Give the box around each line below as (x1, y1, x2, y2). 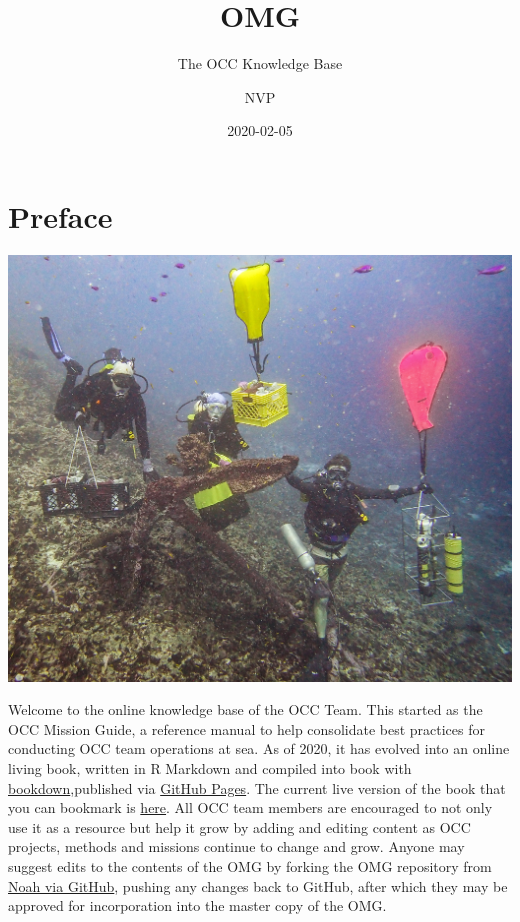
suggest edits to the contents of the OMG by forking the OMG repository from (8, 855, 492, 876)
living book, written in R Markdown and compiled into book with (8, 757, 412, 778)
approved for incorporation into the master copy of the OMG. (8, 895, 387, 916)
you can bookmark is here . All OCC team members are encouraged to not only (8, 797, 493, 818)
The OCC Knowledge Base (177, 53, 343, 74)
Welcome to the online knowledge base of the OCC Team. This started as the (8, 699, 483, 720)
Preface (8, 195, 113, 236)
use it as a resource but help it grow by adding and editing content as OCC (8, 816, 471, 837)
